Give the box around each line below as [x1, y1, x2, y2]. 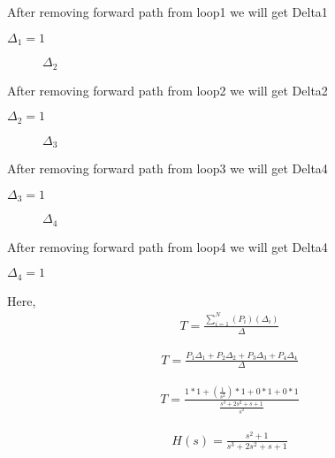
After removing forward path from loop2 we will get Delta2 [7, 80, 328, 99]
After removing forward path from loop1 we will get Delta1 [7, 3, 328, 20]
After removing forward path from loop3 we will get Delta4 [7, 159, 328, 177]
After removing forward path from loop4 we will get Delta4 [7, 237, 328, 256]
